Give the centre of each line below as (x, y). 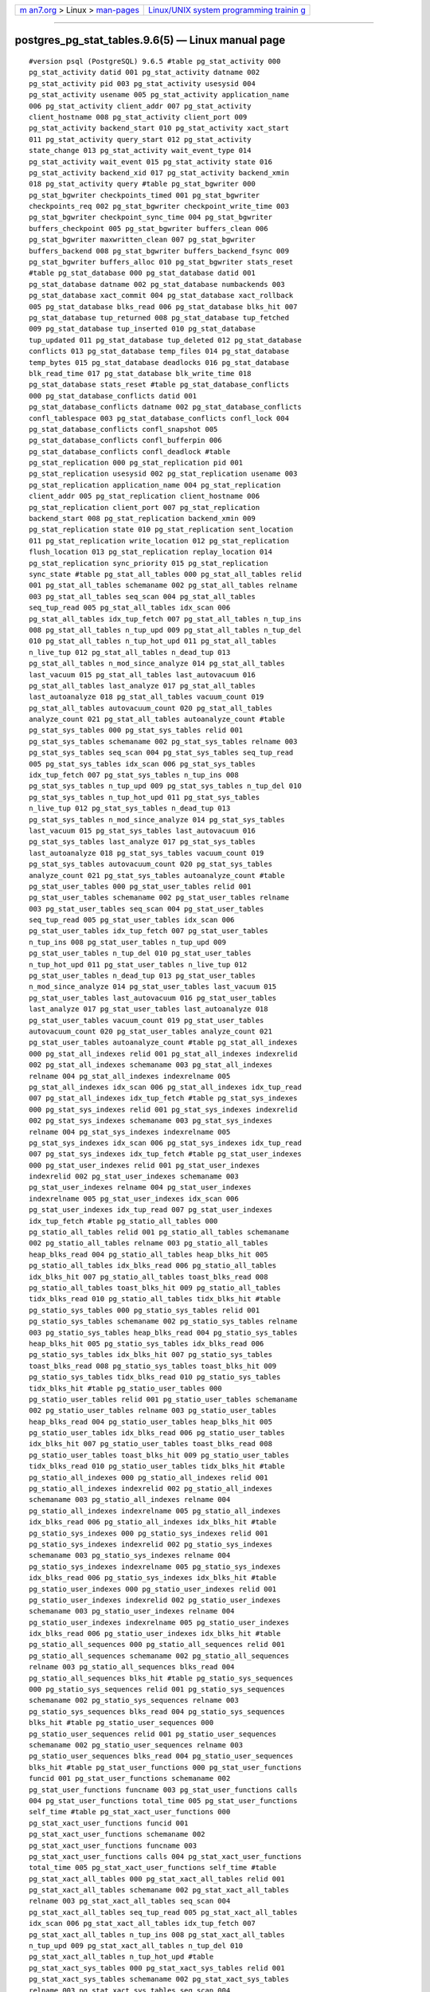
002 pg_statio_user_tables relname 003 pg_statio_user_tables (153, 1411)
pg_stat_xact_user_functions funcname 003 (113, 1845)
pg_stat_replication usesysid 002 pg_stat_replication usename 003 (163, 474)
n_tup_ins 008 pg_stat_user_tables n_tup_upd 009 (128, 942)
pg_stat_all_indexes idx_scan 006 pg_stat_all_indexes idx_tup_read (165, 1087)
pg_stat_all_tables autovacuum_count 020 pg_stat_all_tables (150, 708)
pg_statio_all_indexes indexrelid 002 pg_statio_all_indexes (150, 1489)
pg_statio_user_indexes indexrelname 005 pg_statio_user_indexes (159, 1622)
